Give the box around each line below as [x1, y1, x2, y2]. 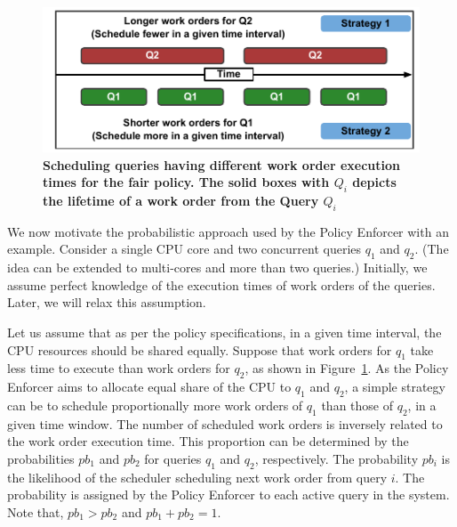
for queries [144, 449, 202, 467]
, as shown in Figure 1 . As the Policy [245, 359, 449, 377]
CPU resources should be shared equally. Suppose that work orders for [7, 340, 392, 359]
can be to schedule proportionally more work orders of [7, 395, 303, 414]
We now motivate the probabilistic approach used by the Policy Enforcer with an [7, 222, 449, 240]
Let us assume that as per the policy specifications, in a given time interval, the [7, 322, 442, 341]
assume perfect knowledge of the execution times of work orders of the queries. [7, 275, 436, 294]
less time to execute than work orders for [7, 359, 230, 377]
